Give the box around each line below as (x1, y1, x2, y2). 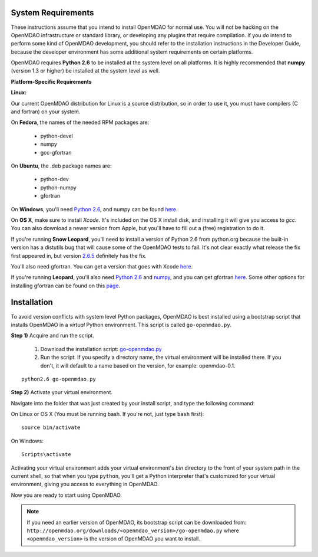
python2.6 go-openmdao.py (21, 375, 97, 382)
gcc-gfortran (40, 149, 72, 156)
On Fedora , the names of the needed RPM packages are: (11, 119, 150, 126)
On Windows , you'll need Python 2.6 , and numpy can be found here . (11, 205, 178, 212)
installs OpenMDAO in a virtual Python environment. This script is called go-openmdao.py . (11, 321, 232, 328)
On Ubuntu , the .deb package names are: (11, 162, 112, 169)
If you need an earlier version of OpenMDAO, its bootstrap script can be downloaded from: (26, 519, 247, 526)
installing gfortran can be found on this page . (11, 282, 121, 289)
